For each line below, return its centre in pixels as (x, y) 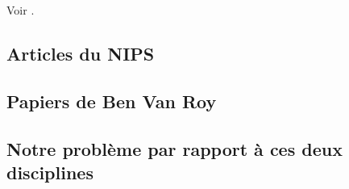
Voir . (21, 10)
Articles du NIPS (81, 53)
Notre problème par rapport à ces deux (174, 148)
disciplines (50, 172)
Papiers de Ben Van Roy (112, 101)
